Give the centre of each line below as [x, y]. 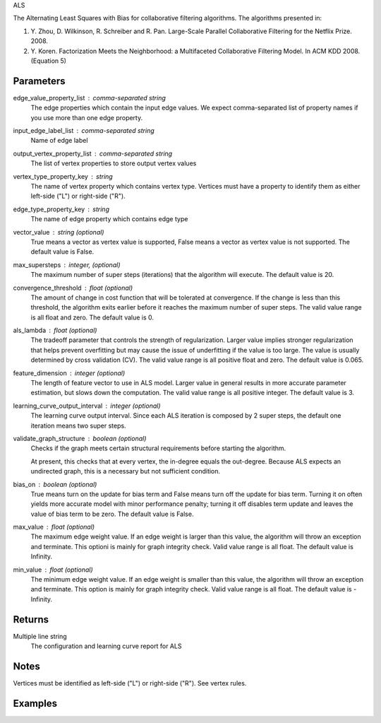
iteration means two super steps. [78, 425]
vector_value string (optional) [59, 232]
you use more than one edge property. [87, 117]
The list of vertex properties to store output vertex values [114, 163]
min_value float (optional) [53, 570]
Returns [31, 619]
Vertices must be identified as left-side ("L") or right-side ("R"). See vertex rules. [130, 683]
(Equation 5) [49, 61]
